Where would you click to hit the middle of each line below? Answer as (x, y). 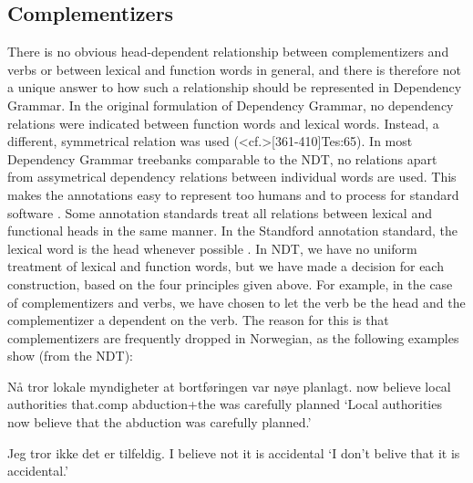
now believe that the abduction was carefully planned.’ (159, 422)
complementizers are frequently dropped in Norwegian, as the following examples (233, 337)
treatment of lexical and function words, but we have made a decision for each (226, 266)
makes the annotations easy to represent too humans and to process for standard (233, 194)
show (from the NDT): (70, 356)
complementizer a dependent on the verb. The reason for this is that (198, 320)
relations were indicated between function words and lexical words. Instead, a (223, 123)
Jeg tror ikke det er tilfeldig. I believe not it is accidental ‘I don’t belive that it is (234, 452)
